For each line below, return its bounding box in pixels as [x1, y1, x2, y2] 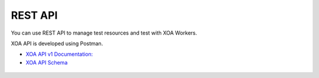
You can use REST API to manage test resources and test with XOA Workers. [11, 29, 197, 36]
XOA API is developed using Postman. [11, 40, 103, 47]
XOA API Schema [25, 59, 68, 66]
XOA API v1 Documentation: [25, 50, 93, 58]
